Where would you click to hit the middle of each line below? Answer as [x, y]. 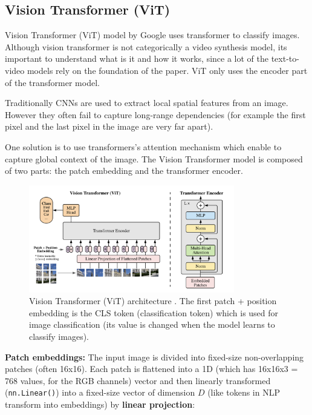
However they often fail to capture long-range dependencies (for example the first [155, 114]
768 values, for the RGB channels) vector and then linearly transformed [138, 380]
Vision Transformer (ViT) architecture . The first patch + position [153, 301]
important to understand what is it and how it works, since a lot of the [137, 58]
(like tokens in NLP [244, 392]
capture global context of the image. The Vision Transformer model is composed [154, 158]
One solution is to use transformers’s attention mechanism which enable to [143, 146]
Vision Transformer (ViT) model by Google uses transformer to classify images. [152, 35]
